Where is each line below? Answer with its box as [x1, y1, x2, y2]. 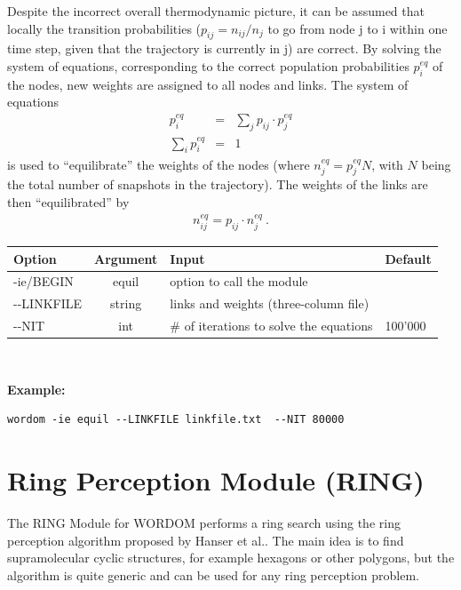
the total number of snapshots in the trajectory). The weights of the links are [7, 175, 428, 194]
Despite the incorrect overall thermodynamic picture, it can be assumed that [7, 2, 425, 20]
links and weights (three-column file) [170, 294, 370, 313]
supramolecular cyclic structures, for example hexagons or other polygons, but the [7, 548, 455, 567]
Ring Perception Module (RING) [7, 462, 425, 498]
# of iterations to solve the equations [170, 316, 373, 335]
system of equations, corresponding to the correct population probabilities [7, 56, 409, 75]
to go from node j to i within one [267, 19, 448, 37]
